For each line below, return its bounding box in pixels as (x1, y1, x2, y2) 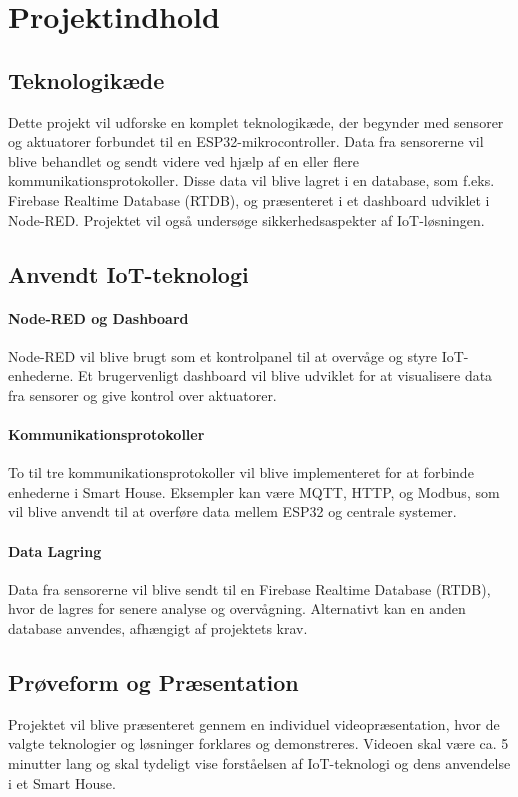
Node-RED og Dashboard (8, 307, 189, 328)
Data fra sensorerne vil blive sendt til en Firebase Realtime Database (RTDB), (8, 578, 491, 599)
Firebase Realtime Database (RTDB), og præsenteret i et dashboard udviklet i (8, 189, 490, 210)
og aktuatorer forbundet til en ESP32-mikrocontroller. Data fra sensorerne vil (8, 131, 484, 152)
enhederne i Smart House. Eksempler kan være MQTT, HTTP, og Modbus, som (8, 481, 500, 502)
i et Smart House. (8, 772, 116, 793)
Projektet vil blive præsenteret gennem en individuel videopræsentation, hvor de (8, 713, 500, 734)
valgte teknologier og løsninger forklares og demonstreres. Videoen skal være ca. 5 (8, 733, 509, 754)
